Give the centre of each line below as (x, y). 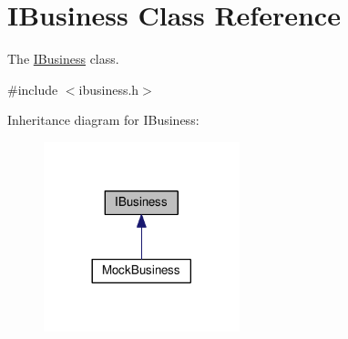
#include (33, 89)
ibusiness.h (109, 89)
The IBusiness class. (63, 59)
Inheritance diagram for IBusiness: (103, 120)
